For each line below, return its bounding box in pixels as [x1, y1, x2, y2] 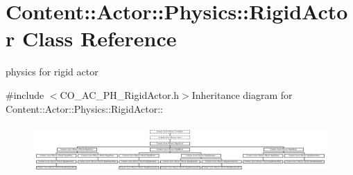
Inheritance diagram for [191, 87, 293, 102]
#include [6, 87, 44, 102]
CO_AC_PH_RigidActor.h [60, 87, 180, 102]
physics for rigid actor [6, 64, 98, 79]
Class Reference [21, 24, 177, 53]
